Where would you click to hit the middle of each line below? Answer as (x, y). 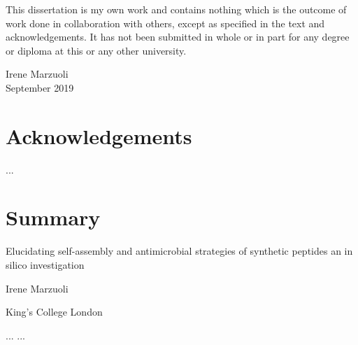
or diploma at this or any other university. (96, 50)
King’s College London (54, 312)
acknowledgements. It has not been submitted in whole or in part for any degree (178, 37)
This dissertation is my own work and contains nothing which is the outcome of (176, 9)
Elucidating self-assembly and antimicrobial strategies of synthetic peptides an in (179, 251)
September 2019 (40, 87)
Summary (53, 217)
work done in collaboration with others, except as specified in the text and (165, 23)
